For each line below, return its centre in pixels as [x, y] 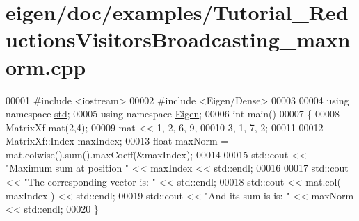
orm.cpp [46, 66]
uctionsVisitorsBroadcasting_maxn [178, 39]
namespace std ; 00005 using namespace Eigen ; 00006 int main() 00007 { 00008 [173, 114]
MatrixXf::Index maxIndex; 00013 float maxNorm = [117, 141]
